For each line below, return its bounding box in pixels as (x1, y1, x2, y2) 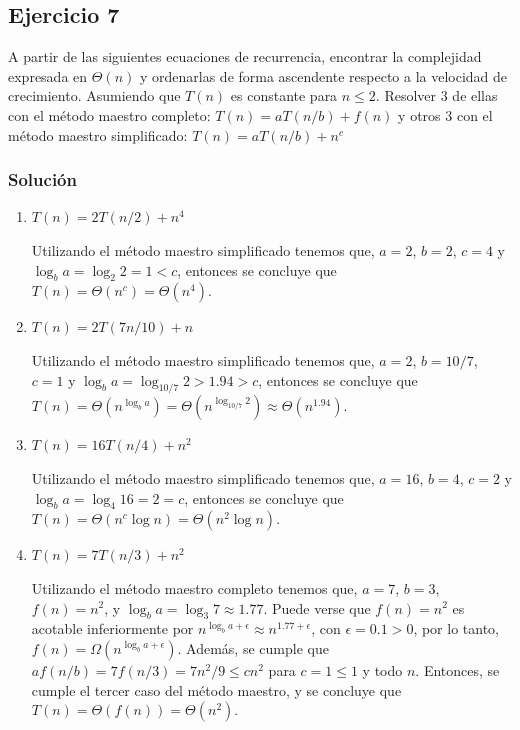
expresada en (8, 65, 88, 86)
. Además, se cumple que (177, 637, 329, 658)
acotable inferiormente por (31, 618, 194, 639)
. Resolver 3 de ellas (375, 85, 498, 106)
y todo (362, 659, 403, 680)
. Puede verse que (263, 597, 371, 618)
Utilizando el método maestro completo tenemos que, (31, 577, 358, 598)
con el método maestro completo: (8, 104, 211, 125)
